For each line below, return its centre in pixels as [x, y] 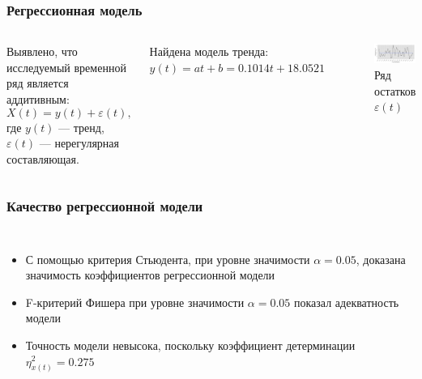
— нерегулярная [79, 143]
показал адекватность [347, 302]
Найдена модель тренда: [209, 51]
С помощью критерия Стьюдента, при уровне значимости [168, 259]
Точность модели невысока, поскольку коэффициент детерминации [190, 345]
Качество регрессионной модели [105, 206]
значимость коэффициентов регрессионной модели [150, 275]
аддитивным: [38, 99]
